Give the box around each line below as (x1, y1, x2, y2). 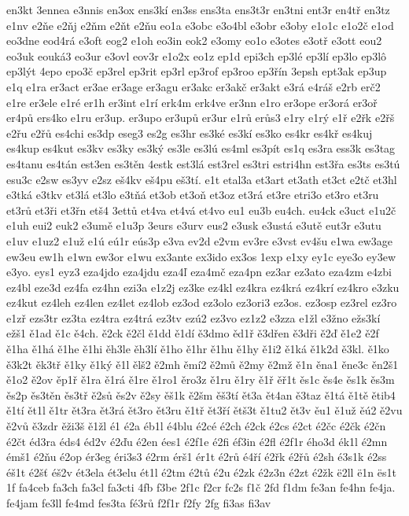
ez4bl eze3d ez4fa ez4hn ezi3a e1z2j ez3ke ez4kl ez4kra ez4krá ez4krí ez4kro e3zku (6, 278, 400, 295)
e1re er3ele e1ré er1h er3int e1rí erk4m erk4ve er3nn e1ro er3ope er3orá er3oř (6, 94, 378, 110)
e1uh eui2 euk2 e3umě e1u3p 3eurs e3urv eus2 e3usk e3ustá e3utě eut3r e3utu (6, 217, 381, 234)
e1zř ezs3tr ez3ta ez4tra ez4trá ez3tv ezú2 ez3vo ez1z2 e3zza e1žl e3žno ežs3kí (6, 309, 381, 326)
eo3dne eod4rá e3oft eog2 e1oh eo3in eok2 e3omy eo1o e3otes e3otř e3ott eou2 (6, 32, 382, 49)
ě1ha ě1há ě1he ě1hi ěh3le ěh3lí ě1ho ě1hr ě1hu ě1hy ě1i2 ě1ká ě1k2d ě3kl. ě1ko (6, 341, 389, 357)
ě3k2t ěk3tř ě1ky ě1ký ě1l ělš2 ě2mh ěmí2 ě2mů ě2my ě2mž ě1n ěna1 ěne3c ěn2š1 (6, 356, 399, 372)
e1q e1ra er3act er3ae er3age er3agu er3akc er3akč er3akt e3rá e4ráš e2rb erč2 (6, 78, 381, 94)
